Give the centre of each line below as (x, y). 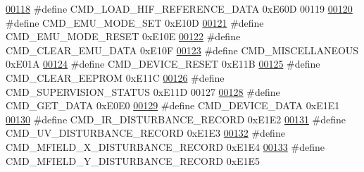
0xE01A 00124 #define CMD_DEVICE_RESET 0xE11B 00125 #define (163, 64)
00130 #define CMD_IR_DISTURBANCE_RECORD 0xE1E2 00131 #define (176, 119)
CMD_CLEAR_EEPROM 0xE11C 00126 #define (115, 77)
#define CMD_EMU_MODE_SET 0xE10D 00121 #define (135, 22)
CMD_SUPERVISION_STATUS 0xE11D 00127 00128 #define (143, 91)
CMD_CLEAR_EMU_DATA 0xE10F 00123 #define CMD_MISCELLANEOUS (182, 50)
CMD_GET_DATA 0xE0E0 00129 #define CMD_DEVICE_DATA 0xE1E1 (173, 105)
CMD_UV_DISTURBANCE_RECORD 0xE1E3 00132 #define (145, 133)
